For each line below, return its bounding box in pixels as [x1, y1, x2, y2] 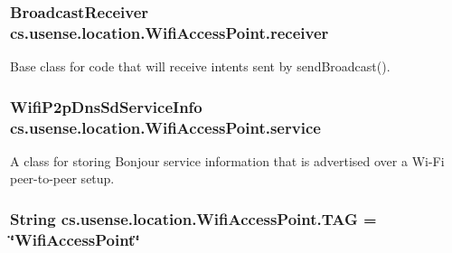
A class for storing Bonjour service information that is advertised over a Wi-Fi [10, 151, 445, 170]
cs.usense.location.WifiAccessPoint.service [10, 116, 321, 138]
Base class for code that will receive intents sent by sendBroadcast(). [10, 57, 391, 76]
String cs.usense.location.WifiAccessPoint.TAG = [10, 207, 377, 230]
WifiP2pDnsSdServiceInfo [10, 95, 202, 117]
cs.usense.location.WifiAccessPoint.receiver [10, 21, 329, 43]
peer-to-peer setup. [10, 169, 115, 188]
